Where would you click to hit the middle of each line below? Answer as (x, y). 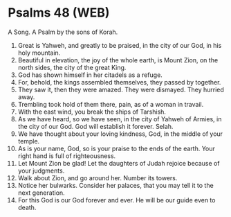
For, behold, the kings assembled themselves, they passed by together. (119, 82)
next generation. (41, 193)
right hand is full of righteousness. (67, 156)
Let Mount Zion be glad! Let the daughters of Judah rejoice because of (119, 163)
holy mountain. (39, 53)
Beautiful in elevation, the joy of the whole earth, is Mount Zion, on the (118, 60)
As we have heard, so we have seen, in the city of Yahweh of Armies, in (120, 119)
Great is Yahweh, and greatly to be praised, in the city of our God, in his (120, 45)
